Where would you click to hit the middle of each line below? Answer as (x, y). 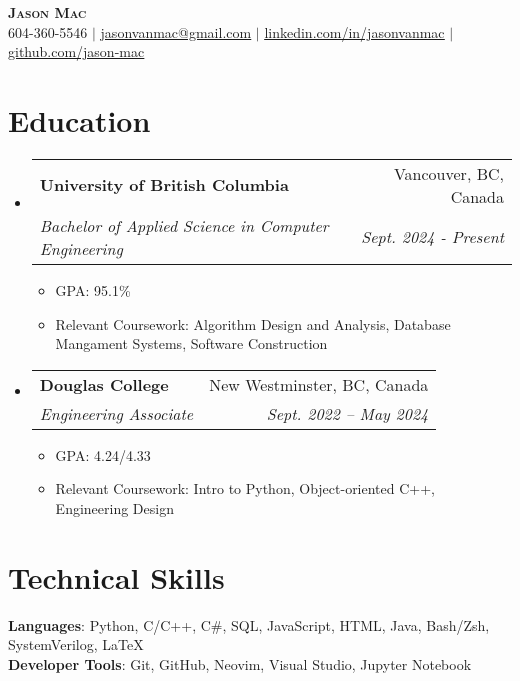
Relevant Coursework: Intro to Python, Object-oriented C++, (245, 488)
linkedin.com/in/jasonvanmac (354, 31)
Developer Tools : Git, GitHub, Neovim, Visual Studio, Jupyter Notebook (240, 663)
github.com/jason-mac (76, 51)
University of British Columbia (164, 185)
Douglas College (104, 384)
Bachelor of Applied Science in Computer (184, 225)
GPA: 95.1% (93, 289)
